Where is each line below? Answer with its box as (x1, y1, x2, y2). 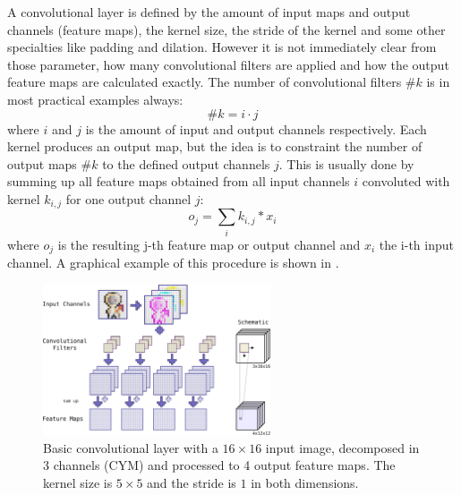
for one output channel (65, 189, 192, 208)
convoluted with (362, 172, 450, 191)
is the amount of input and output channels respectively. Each (85, 119, 427, 138)
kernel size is (43, 473, 113, 491)
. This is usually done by (278, 154, 414, 173)
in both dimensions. (251, 473, 359, 491)
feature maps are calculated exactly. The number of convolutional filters (7, 73, 402, 91)
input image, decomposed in (265, 438, 420, 457)
